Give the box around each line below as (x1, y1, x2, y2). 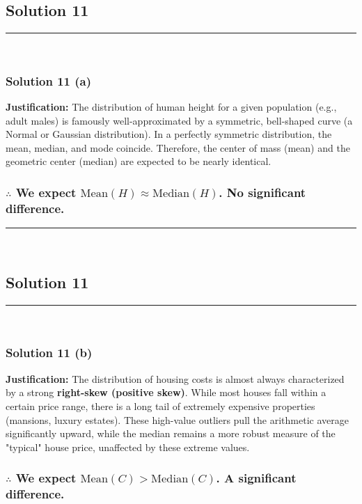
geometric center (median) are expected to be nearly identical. (6, 154, 271, 168)
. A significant (216, 469, 297, 487)
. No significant (219, 183, 306, 200)
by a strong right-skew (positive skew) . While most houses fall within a (6, 385, 326, 400)
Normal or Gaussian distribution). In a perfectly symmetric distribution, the (6, 127, 332, 141)
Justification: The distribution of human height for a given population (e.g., (6, 100, 337, 114)
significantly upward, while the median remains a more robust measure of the (6, 426, 336, 441)
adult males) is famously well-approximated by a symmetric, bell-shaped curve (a (6, 113, 353, 127)
